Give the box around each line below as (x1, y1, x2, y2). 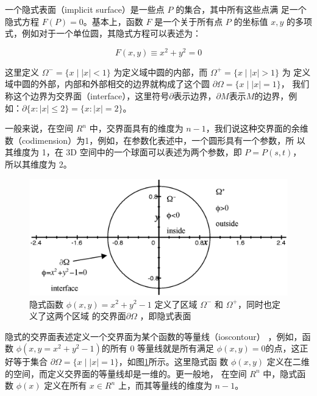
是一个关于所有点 (154, 15, 223, 27)
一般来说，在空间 (5, 122, 73, 135)
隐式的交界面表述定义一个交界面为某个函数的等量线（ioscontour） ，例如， (5, 330, 302, 342)
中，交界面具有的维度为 (89, 122, 183, 135)
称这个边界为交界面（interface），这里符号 (5, 90, 169, 102)
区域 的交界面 (71, 309, 126, 322)
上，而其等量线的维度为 (118, 379, 212, 392)
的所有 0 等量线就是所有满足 (101, 342, 215, 355)
